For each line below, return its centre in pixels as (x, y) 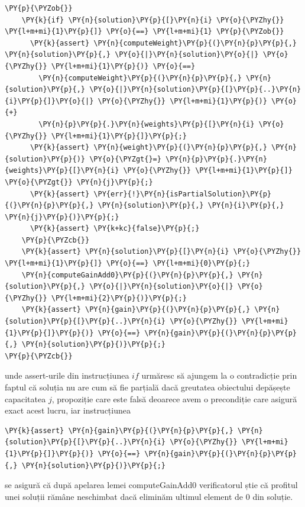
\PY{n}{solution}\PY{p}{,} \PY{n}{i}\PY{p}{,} (191, 206)
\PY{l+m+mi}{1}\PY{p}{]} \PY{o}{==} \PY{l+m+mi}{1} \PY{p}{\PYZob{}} (145, 32)
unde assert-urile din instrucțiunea (67, 375)
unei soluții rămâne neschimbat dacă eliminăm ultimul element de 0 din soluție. (149, 496)
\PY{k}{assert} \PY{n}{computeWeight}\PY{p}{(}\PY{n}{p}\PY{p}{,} (163, 43)
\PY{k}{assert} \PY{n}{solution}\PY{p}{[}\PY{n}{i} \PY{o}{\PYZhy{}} (161, 252)
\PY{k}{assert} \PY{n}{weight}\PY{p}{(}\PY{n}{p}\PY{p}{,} (148, 148)
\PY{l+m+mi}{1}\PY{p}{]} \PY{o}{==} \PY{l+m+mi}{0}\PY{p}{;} (128, 264)
